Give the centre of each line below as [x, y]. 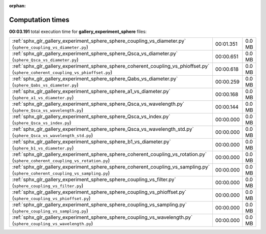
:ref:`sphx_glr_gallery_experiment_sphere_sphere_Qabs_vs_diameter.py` [95, 79]
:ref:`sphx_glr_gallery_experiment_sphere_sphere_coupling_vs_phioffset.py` [99, 192]
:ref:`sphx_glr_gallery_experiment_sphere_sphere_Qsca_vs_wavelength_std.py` [103, 129]
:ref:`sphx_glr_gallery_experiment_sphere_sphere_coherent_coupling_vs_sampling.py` [111, 167]
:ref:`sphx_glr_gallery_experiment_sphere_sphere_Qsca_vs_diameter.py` [95, 54]
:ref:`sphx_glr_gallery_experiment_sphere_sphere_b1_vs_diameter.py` [91, 142]
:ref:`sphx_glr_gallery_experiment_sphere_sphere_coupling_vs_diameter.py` [99, 41]
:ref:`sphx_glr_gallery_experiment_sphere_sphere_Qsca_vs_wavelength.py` [98, 104]
